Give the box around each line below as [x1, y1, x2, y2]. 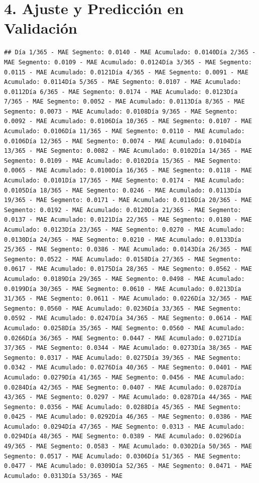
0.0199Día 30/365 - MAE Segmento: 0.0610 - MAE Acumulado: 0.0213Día [4, 285, 241, 293]
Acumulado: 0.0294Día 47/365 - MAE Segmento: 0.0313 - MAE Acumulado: [4, 423, 245, 430]
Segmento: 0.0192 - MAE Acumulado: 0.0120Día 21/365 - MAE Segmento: [4, 206, 241, 214]
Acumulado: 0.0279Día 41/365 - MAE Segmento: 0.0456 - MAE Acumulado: [4, 373, 245, 381]
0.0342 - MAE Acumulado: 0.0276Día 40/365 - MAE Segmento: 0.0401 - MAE [4, 364, 252, 371]
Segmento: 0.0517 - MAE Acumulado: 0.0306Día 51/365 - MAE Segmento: [4, 452, 241, 460]
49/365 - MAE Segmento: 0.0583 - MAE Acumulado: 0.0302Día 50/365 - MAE [4, 443, 252, 450]
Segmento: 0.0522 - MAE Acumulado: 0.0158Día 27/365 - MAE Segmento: [4, 255, 241, 263]
